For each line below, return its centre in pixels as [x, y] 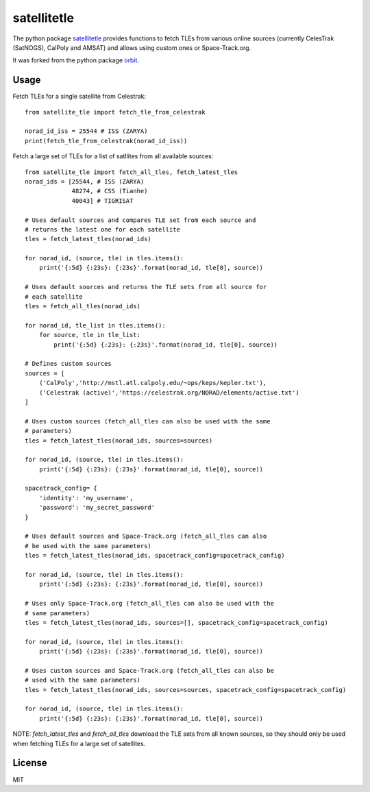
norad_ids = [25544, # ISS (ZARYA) [85, 181]
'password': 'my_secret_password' [97, 508]
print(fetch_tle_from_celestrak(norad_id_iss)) [106, 141]
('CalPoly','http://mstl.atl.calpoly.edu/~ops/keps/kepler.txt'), [153, 383]
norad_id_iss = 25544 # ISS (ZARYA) [86, 131]
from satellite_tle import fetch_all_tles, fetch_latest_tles [132, 172]
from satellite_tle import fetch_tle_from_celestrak [115, 112]
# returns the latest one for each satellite [103, 229]
